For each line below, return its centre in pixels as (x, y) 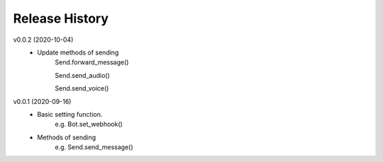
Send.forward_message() (92, 62)
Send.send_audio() (82, 75)
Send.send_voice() (82, 88)
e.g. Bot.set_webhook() (89, 125)
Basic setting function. (70, 114)
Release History (61, 18)
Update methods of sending (78, 52)
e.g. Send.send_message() (94, 147)
